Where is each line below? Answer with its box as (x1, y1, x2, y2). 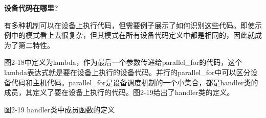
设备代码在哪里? (4, 3, 58, 13)
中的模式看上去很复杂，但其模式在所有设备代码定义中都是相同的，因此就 (11, 30, 255, 40)
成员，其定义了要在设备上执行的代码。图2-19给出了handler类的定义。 (4, 87, 234, 98)
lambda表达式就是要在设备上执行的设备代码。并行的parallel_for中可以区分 (4, 66, 251, 77)
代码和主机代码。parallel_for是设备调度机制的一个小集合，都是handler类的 (11, 77, 258, 87)
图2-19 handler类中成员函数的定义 (4, 104, 115, 114)
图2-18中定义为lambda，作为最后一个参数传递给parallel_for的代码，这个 (4, 57, 242, 67)
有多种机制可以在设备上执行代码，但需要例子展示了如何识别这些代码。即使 (4, 19, 255, 30)
